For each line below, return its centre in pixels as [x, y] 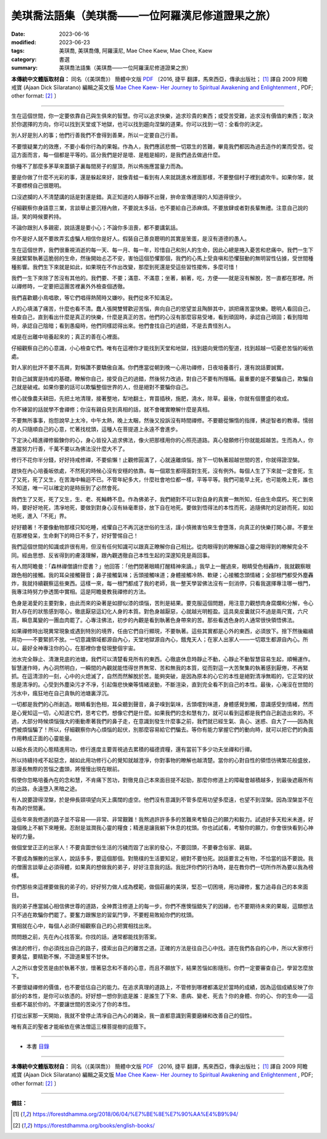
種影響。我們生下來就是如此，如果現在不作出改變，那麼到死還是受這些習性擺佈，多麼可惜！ [125, 267]
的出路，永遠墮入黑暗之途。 [46, 789]
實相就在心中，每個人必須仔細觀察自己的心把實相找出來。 [83, 926]
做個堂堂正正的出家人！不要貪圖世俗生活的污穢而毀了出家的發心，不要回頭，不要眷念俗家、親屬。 [133, 847]
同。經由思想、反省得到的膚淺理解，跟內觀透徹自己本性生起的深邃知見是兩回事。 [112, 555]
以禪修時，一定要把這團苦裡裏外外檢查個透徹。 [70, 286]
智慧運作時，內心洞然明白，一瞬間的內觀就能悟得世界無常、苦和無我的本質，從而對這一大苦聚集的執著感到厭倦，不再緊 [160, 667]
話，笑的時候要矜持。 [38, 216]
